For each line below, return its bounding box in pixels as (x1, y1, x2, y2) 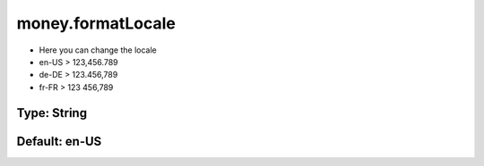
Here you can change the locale (39, 45, 157, 55)
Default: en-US (16, 134, 102, 149)
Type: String (16, 105, 88, 120)
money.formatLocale (16, 13, 177, 33)
